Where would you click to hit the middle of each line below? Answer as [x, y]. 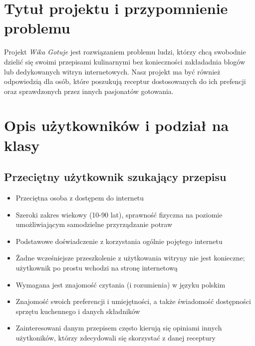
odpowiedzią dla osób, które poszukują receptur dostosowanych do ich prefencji [125, 81]
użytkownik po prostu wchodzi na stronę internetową [97, 268]
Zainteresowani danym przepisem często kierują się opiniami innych [119, 328]
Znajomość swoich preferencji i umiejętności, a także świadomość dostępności [133, 301]
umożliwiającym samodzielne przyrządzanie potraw [94, 224]
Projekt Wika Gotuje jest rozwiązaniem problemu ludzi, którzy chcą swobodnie [125, 52]
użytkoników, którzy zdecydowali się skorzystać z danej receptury [116, 337]
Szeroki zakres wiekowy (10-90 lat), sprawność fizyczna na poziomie [119, 214]
